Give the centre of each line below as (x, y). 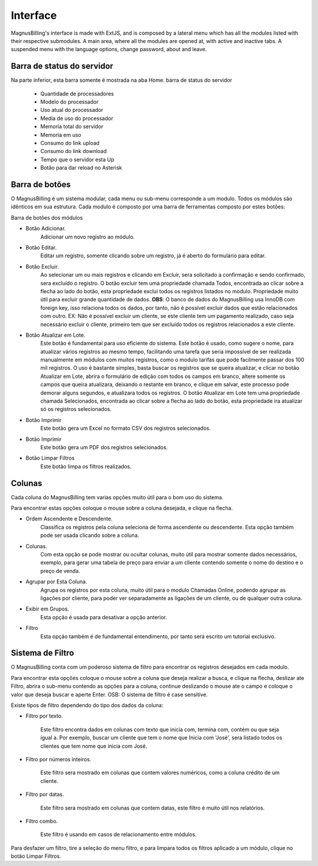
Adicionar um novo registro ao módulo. (87, 237)
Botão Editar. (41, 248)
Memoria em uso (61, 135)
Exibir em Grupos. (47, 609)
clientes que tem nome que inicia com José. (94, 746)
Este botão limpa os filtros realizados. (86, 466)
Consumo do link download (74, 151)
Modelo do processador (69, 102)
